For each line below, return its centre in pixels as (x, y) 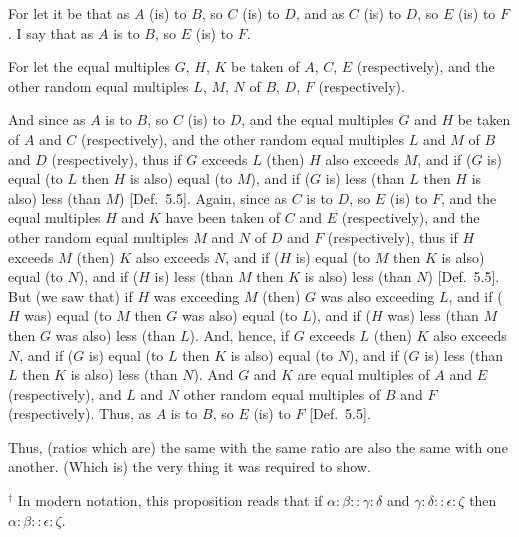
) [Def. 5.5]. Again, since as (203, 197)
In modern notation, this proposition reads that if (170, 500)
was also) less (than (115, 334)
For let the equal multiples (89, 66)
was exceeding (196, 295)
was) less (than (433, 315)
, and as (320, 13)
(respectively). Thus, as (79, 413)
